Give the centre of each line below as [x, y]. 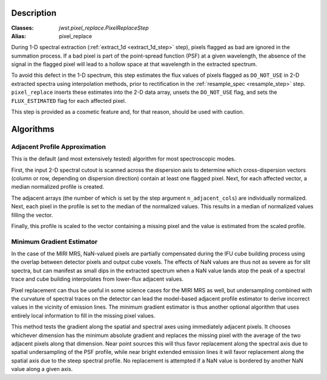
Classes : [22, 28]
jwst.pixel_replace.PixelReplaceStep [104, 28]
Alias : [19, 36]
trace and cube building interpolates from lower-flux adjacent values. [97, 279]
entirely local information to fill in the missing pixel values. [83, 315]
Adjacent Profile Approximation [58, 146]
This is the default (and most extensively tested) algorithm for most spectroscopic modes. [124, 159]
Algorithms [33, 129]
